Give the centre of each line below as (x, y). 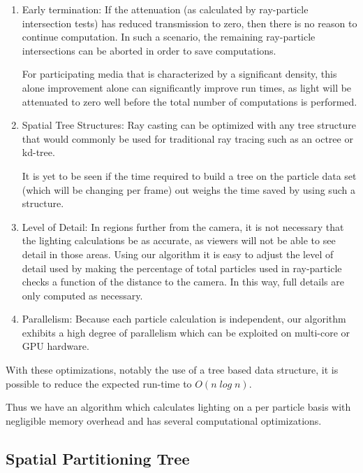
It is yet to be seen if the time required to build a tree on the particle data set (189, 175)
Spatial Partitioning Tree (98, 458)
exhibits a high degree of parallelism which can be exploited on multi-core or (186, 332)
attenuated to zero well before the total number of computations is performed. (190, 101)
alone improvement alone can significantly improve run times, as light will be (187, 87)
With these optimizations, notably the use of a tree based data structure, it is (172, 370)
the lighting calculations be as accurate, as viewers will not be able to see (179, 240)
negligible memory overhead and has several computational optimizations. (164, 420)
